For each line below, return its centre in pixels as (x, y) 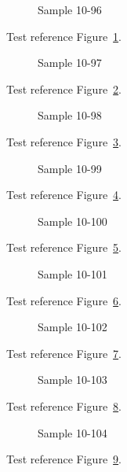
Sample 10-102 (73, 327)
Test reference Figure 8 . (64, 406)
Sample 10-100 (73, 221)
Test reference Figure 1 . (64, 36)
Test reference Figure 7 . (64, 353)
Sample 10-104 (73, 432)
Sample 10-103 (73, 380)
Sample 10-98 (70, 115)
